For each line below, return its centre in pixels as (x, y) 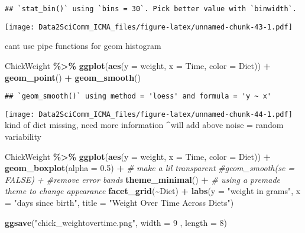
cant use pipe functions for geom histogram (83, 46)
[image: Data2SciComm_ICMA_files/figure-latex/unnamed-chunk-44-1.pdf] (149, 114)
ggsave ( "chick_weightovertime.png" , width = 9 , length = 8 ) (116, 222)
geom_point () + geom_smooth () (73, 77)
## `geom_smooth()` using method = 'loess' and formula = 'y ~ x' (138, 96)
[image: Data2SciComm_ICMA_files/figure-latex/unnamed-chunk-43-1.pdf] (149, 27)
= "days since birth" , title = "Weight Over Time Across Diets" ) (119, 202)
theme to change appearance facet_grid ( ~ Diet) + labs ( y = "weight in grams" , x (153, 191)
